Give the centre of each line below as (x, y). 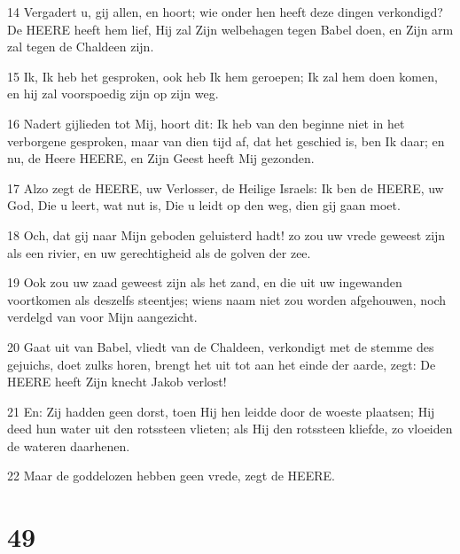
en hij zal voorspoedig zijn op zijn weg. (113, 94)
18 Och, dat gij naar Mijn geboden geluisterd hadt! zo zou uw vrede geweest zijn (226, 234)
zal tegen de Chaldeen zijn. (81, 47)
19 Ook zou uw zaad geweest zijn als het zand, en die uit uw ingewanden (205, 282)
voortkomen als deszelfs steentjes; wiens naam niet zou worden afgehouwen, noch (227, 299)
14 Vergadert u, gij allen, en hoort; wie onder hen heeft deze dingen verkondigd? (225, 12)
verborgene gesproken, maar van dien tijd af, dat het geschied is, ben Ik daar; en (226, 140)
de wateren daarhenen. (69, 445)
